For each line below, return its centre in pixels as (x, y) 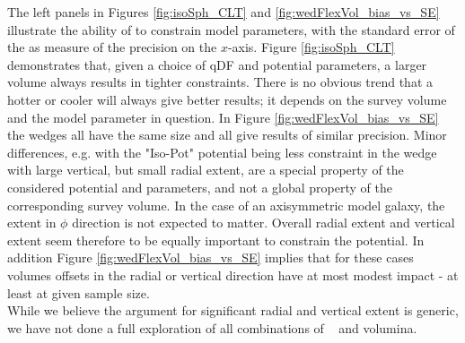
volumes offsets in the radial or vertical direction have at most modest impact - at (233, 274)
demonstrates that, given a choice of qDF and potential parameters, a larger (217, 64)
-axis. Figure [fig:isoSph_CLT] (311, 47)
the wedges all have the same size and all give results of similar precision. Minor (227, 135)
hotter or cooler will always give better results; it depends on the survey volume (227, 99)
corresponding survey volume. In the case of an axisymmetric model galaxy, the (226, 205)
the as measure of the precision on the (112, 47)
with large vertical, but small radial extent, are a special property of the (206, 170)
